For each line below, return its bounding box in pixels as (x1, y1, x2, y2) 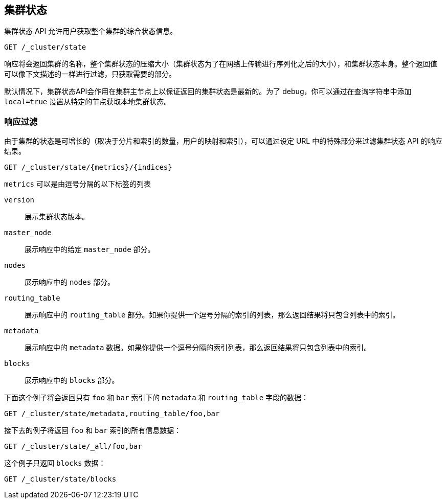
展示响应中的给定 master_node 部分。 (25, 245, 155, 254)
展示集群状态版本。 (25, 212, 89, 221)
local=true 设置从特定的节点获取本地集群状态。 (4, 97, 171, 106)
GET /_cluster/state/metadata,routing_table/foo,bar (4, 409, 220, 418)
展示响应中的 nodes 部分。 (25, 278, 115, 287)
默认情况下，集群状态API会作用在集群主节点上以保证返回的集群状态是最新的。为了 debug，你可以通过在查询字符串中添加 (4, 87, 412, 96)
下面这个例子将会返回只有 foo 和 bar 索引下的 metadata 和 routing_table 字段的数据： (4, 393, 309, 402)
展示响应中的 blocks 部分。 (25, 376, 119, 385)
